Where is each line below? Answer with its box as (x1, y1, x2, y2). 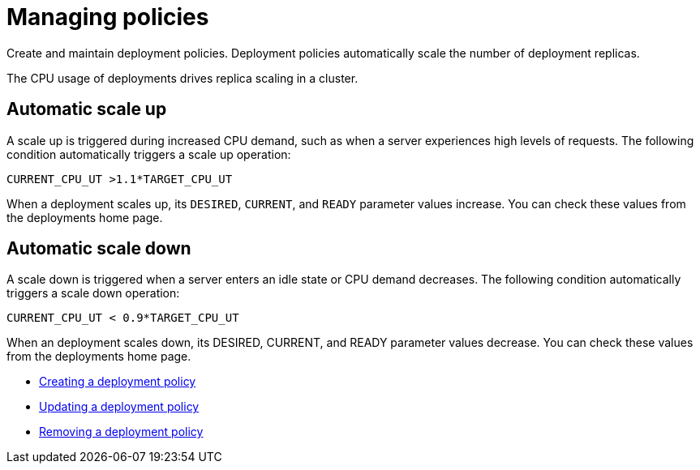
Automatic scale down (6, 238, 191, 259)
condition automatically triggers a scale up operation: (6, 147, 291, 161)
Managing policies (6, 3, 209, 31)
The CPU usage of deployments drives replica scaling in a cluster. (6, 70, 359, 85)
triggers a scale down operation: (6, 286, 180, 301)
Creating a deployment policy (39, 374, 196, 389)
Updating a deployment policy (39, 399, 200, 414)
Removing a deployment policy (39, 425, 204, 439)
